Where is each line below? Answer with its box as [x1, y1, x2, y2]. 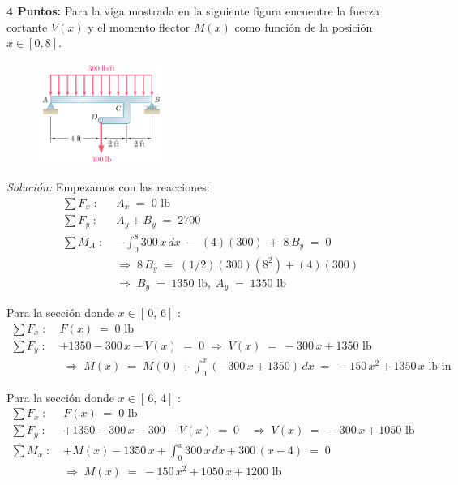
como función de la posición [234, 18, 373, 35]
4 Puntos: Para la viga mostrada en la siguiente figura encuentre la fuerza [6, 2, 379, 19]
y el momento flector [88, 18, 190, 35]
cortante [6, 18, 48, 35]
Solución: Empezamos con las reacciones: [6, 178, 210, 195]
